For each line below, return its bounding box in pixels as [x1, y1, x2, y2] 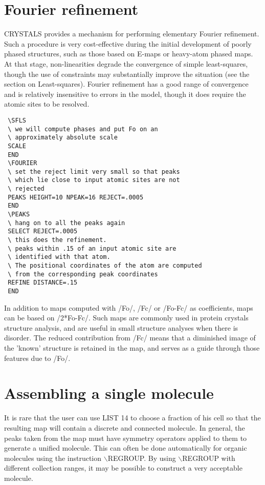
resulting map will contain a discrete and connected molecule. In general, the [4, 422, 245, 433]
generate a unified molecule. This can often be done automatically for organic [4, 442, 247, 453]
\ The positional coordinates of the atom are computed [8, 262, 202, 270]
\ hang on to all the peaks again [8, 219, 125, 227]
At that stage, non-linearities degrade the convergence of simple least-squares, [4, 58, 248, 69]
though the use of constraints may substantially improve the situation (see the [4, 68, 250, 79]
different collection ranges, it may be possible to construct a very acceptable [4, 462, 242, 473]
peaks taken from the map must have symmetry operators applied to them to [4, 432, 247, 443]
